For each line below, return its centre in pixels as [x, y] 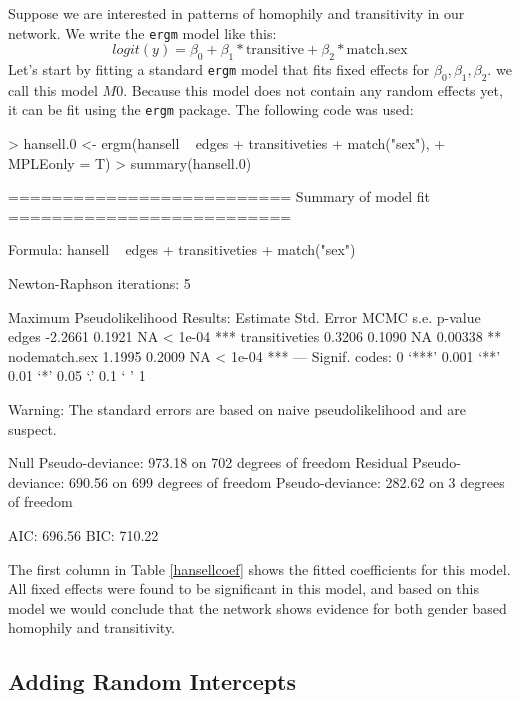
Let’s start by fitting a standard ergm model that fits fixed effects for [219, 69]
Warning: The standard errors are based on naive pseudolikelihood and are [237, 409]
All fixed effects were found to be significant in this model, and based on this [243, 588]
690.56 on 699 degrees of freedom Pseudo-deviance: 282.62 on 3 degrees [287, 481]
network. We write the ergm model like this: [142, 32]
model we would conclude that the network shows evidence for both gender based [257, 607]
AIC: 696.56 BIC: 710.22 [83, 535]
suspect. [32, 428]
